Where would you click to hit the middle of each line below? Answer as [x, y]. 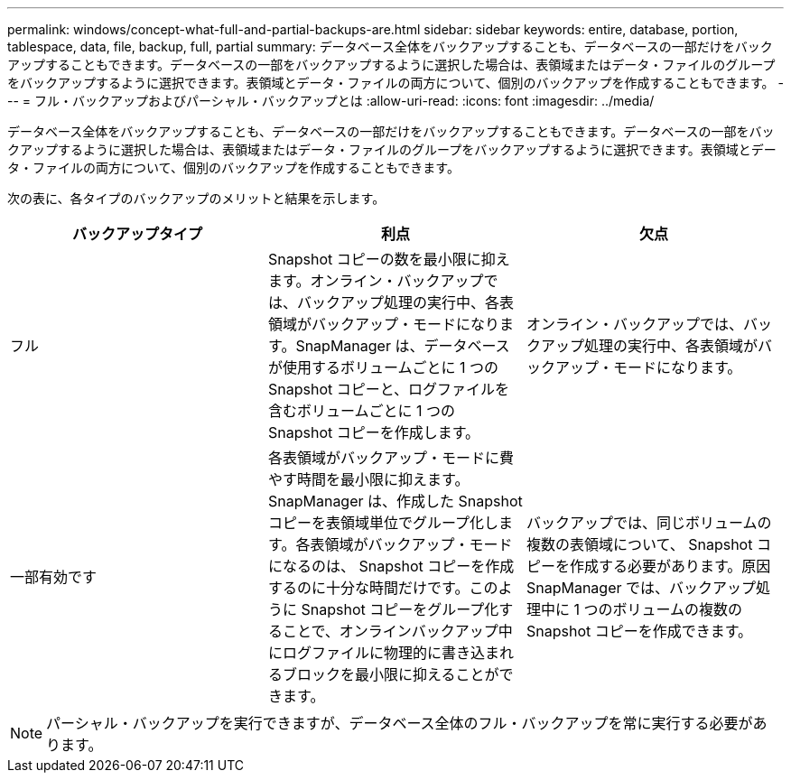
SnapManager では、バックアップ [641, 588]
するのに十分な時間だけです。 [368, 588]
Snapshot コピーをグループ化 [400, 609]
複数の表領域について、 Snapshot [639, 544]
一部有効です [54, 577]
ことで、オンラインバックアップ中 [397, 631]
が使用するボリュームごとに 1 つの [383, 367]
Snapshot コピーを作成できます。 [639, 631]
